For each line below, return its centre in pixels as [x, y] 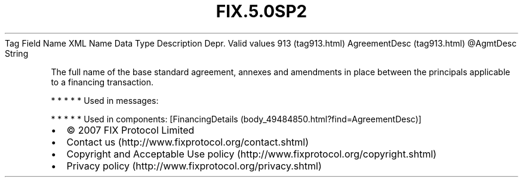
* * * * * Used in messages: [105, 100]
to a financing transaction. [102, 82]
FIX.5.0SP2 [261, 11]
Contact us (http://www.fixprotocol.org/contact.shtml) [188, 142]
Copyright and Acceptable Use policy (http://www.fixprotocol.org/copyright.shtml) [252, 154]
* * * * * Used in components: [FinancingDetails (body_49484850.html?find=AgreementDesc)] [236, 119]
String [17, 53]
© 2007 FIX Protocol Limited [130, 130]
